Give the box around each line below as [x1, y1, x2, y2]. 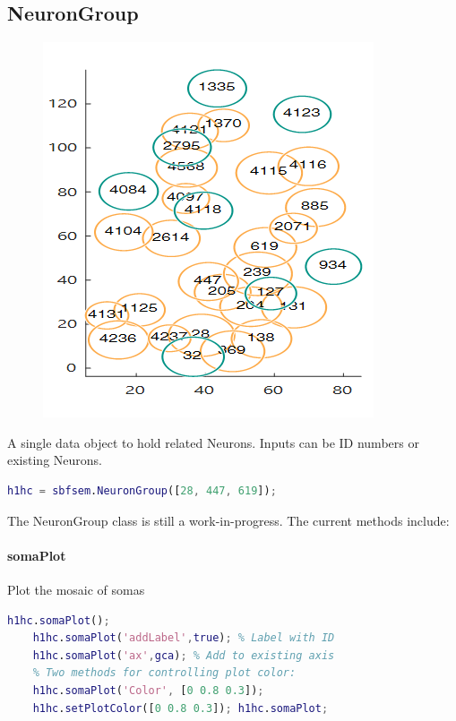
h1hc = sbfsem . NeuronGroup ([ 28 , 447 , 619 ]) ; [7, 484, 277, 497]
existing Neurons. [7, 451, 102, 469]
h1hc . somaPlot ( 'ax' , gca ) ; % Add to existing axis [32, 648, 335, 662]
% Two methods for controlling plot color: [32, 666, 297, 680]
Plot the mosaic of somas [7, 579, 145, 598]
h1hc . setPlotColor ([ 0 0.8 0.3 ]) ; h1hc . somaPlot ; [32, 701, 329, 715]
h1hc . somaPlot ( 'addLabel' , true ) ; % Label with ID [32, 631, 335, 645]
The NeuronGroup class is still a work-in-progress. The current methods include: [7, 511, 450, 529]
